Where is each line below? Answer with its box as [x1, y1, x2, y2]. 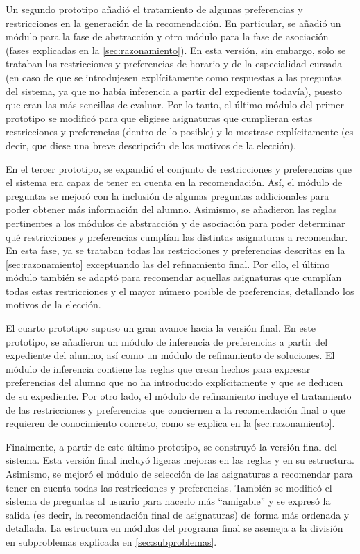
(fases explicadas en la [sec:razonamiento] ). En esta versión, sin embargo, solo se [6, 42, 346, 57]
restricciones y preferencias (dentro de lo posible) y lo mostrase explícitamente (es [6, 124, 354, 139]
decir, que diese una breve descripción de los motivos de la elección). [6, 137, 296, 152]
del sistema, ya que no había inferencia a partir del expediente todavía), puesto [6, 83, 342, 98]
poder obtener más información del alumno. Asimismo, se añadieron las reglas [6, 202, 337, 217]
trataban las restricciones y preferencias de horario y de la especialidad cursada [6, 56, 343, 71]
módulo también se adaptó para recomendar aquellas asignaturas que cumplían [6, 270, 342, 285]
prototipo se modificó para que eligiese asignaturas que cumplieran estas [6, 110, 313, 125]
